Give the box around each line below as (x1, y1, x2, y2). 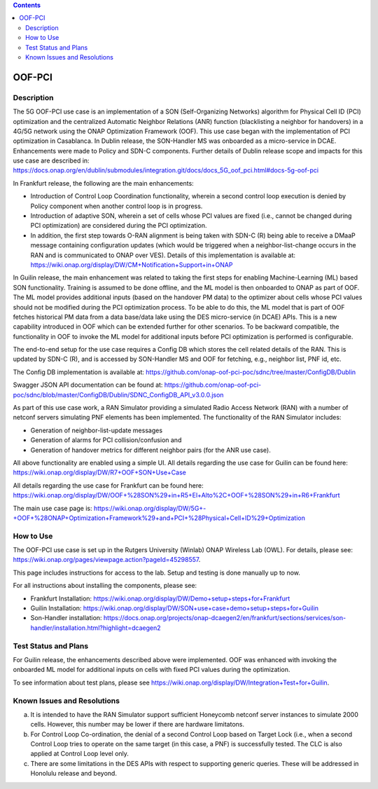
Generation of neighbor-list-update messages (30, 426, 163, 434)
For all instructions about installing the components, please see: (13, 582, 197, 590)
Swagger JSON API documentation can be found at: (13, 380, 163, 389)
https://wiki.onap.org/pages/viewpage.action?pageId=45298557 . (13, 556, 201, 564)
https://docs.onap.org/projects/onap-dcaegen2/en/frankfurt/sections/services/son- (103, 614, 346, 622)
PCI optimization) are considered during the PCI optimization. (30, 221, 207, 230)
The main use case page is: (13, 504, 92, 512)
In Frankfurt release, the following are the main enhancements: (13, 179, 194, 187)
